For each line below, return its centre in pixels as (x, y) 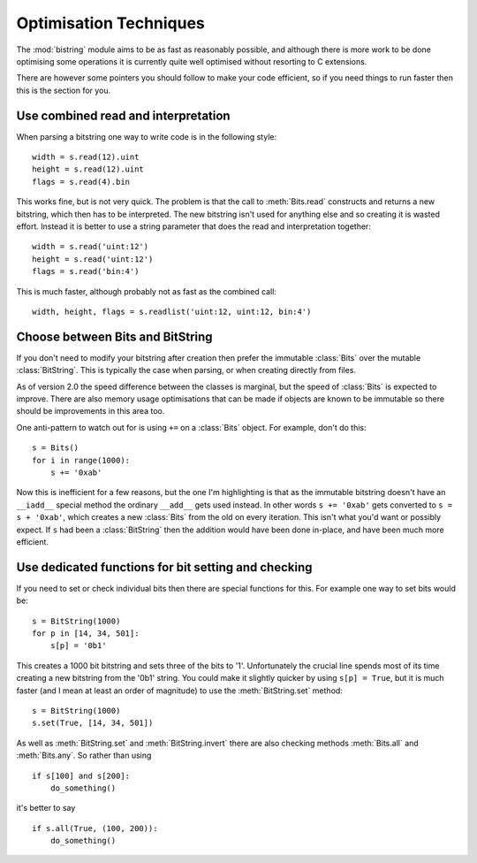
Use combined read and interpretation (123, 115)
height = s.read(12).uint (88, 169)
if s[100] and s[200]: (81, 775)
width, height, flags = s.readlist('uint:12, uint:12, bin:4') (172, 311)
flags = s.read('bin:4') (86, 271)
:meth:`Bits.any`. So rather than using (84, 755)
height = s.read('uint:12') (93, 259)
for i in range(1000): (81, 460)
